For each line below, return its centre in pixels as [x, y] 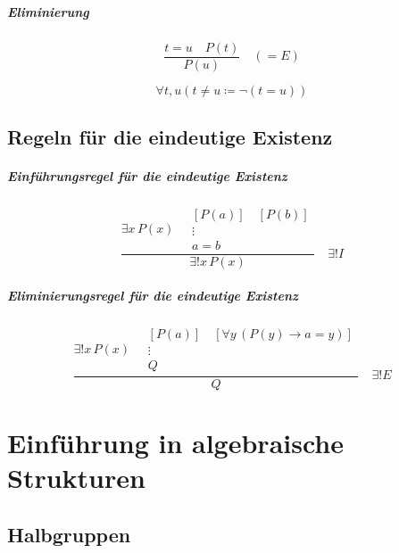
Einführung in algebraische [175, 442]
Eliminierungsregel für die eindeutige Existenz [153, 295]
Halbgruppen [69, 534]
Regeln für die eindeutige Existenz [170, 137]
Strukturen [76, 478]
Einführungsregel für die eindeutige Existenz [147, 176]
